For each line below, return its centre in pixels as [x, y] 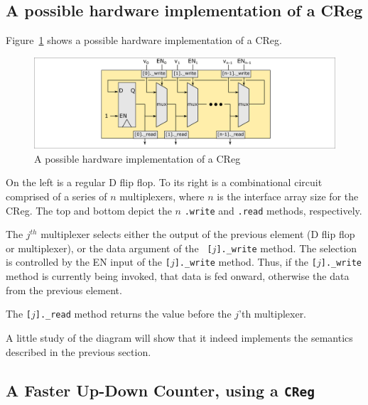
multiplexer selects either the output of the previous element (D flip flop [198, 234]
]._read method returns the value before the [133, 314]
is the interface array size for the [288, 196]
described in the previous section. [79, 351]
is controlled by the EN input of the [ [88, 262]
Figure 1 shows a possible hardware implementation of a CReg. [144, 40]
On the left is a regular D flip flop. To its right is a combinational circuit [164, 182]
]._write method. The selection [287, 248]
